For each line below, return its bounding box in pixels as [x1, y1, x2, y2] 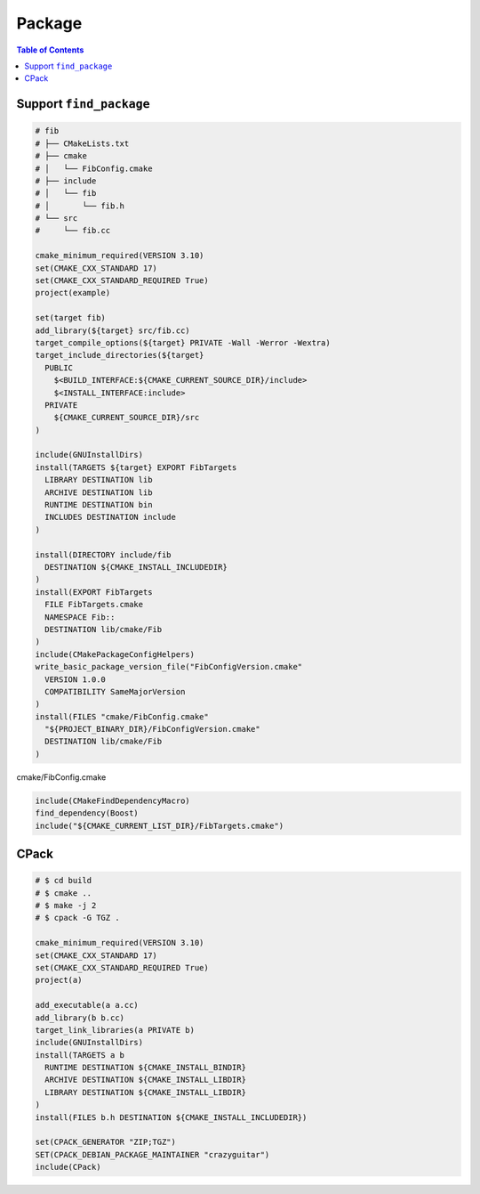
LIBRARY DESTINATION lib [44, 475, 153, 485]
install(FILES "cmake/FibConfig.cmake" [35, 711, 209, 721]
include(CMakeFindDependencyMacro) [35, 795, 190, 806]
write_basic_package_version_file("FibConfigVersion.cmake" [35, 662, 303, 672]
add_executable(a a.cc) [35, 1000, 140, 1011]
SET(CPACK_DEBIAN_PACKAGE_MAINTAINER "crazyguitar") [35, 1149, 270, 1159]
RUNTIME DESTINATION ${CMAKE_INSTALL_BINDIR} [44, 1062, 246, 1073]
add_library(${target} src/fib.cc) [35, 325, 190, 336]
